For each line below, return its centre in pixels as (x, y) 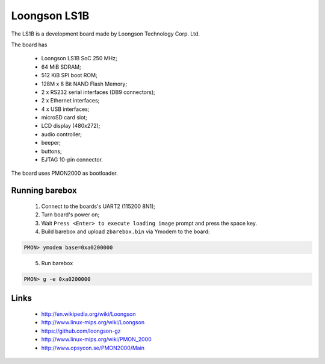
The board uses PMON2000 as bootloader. (64, 173)
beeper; (51, 143)
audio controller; (62, 134)
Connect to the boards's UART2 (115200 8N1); (98, 206)
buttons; (52, 151)
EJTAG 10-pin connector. (72, 160)
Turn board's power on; (70, 215)
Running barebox (44, 191)
